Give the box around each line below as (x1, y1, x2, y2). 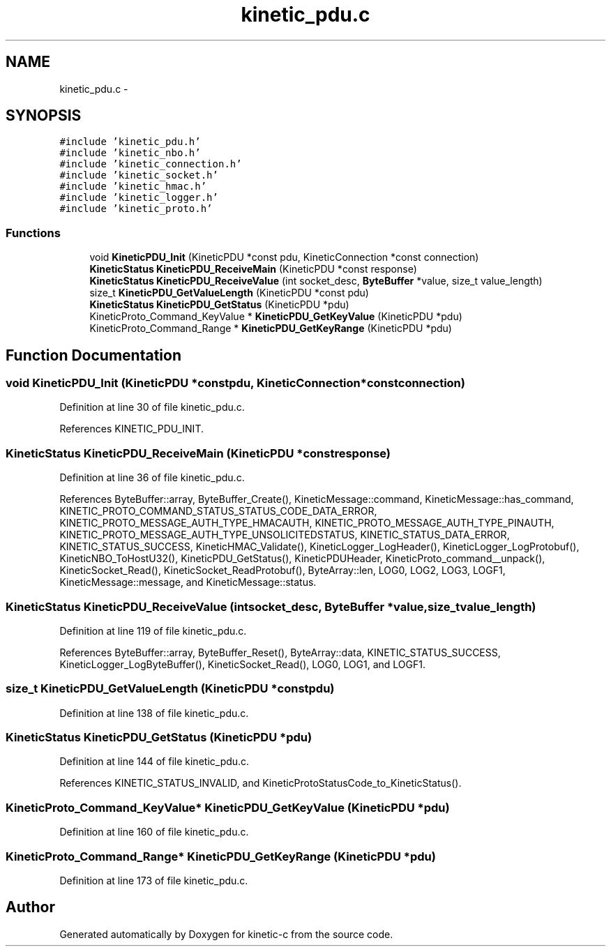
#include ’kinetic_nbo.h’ (59, 147, 201, 159)
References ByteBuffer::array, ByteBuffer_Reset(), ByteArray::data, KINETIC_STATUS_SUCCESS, (59, 646, 501, 658)
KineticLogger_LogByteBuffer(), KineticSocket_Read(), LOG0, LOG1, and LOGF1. (59, 658, 426, 670)
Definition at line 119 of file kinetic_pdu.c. (59, 624, 247, 637)
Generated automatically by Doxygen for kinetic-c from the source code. (59, 928, 393, 940)
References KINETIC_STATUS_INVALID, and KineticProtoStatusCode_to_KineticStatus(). (59, 777, 462, 789)
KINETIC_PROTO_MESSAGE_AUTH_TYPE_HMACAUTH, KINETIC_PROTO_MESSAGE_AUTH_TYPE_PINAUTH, (59, 517, 555, 529)
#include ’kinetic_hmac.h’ (59, 181, 207, 192)
